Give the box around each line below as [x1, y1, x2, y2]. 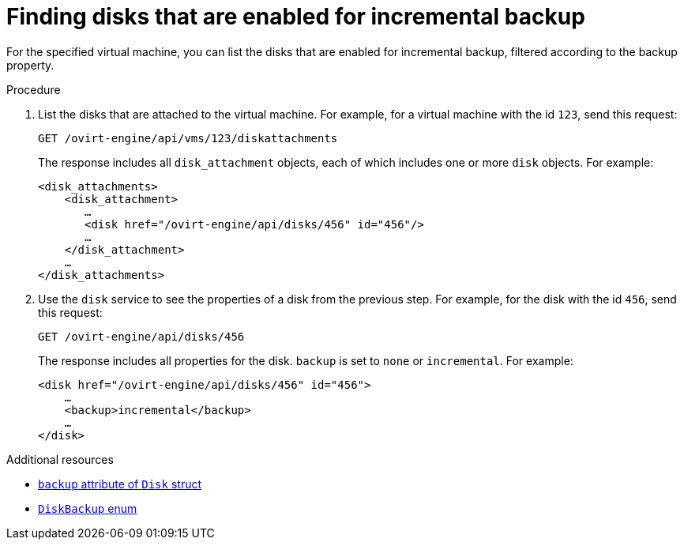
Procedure [6, 82, 61, 96]
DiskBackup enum [38, 501, 137, 515]
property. [6, 58, 54, 72]
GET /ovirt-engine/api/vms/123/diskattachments [38, 131, 338, 145]
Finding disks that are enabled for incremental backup [6, 3, 585, 30]
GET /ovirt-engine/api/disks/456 [38, 329, 245, 343]
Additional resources [6, 452, 114, 466]
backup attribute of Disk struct [38, 476, 202, 491]
